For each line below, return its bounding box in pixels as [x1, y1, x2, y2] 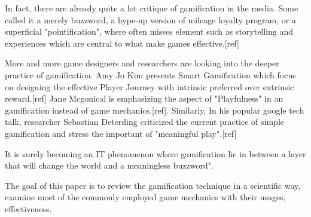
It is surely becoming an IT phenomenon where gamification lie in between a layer [5, 147, 306, 160]
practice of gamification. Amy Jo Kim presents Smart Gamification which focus [5, 68, 296, 81]
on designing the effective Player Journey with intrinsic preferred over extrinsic [5, 80, 294, 93]
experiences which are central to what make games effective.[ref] [5, 36, 239, 49]
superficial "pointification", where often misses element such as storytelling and [5, 25, 294, 38]
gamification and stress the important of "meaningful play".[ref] [5, 127, 237, 139]
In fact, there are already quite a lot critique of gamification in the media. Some [5, 2, 298, 14]
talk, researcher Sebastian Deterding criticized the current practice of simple [5, 115, 284, 128]
